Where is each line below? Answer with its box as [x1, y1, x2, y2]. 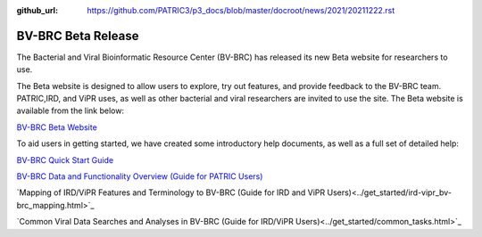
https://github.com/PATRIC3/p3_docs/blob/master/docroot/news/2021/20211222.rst [87, 5, 395, 15]
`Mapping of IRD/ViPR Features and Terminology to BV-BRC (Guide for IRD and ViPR [16, 187, 326, 198]
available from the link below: [16, 105, 125, 116]
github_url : [16, 5, 58, 15]
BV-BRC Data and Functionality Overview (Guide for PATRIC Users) [16, 171, 263, 182]
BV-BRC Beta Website [16, 121, 97, 133]
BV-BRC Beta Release [16, 28, 139, 44]
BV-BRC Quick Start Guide [16, 154, 114, 165]
